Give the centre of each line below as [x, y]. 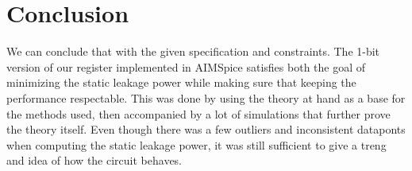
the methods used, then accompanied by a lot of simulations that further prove [198, 113]
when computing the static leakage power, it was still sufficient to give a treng [196, 144]
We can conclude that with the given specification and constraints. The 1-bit [193, 51]
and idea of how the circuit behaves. [94, 160]
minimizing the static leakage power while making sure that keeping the [181, 82]
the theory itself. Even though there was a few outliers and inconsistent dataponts [206, 129]
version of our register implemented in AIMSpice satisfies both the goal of [186, 66]
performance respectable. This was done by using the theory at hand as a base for [206, 97]
